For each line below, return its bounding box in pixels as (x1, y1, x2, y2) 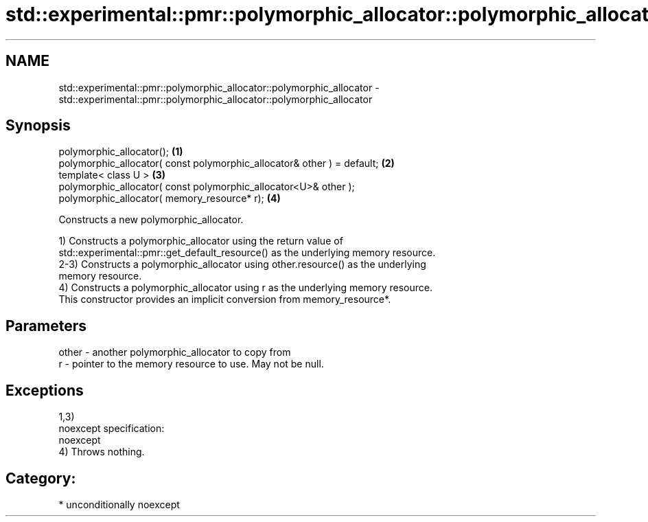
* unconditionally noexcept (58, 498, 180, 510)
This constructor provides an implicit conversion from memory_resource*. (58, 293, 391, 306)
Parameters (5, 317, 86, 334)
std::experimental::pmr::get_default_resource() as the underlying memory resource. (58, 247, 436, 259)
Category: (5, 469, 76, 487)
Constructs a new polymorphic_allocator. (58, 214, 244, 226)
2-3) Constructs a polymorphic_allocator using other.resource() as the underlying (58, 258, 426, 271)
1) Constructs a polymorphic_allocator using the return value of (58, 235, 343, 247)
